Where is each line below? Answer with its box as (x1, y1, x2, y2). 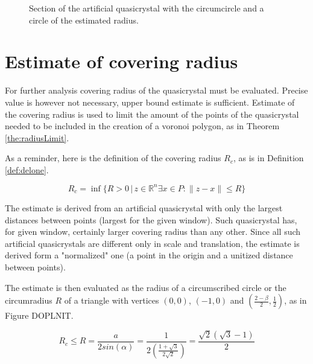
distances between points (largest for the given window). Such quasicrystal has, (5, 213, 297, 226)
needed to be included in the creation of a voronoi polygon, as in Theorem (5, 120, 280, 132)
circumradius (5, 294, 52, 307)
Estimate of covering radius (5, 49, 238, 74)
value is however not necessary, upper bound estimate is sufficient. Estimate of (5, 95, 295, 108)
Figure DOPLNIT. (5, 309, 74, 322)
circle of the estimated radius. (29, 13, 139, 26)
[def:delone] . (5, 163, 49, 176)
